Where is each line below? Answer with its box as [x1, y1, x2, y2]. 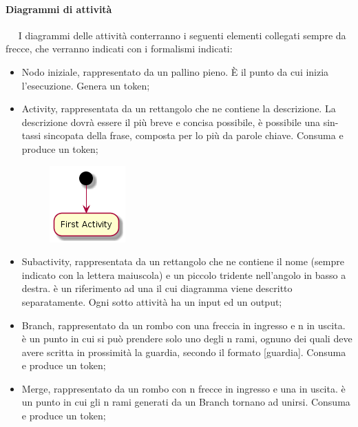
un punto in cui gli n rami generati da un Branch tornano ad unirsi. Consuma [21, 395, 350, 409]
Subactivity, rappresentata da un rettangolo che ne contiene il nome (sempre [21, 254, 344, 269]
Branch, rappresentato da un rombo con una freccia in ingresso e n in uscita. [21, 317, 346, 332]
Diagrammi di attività [6, 1, 112, 16]
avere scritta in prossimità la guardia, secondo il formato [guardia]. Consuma [21, 344, 346, 359]
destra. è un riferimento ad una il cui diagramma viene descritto [21, 281, 293, 295]
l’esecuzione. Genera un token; [21, 78, 150, 92]
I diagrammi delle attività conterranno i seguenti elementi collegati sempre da [18, 28, 346, 42]
